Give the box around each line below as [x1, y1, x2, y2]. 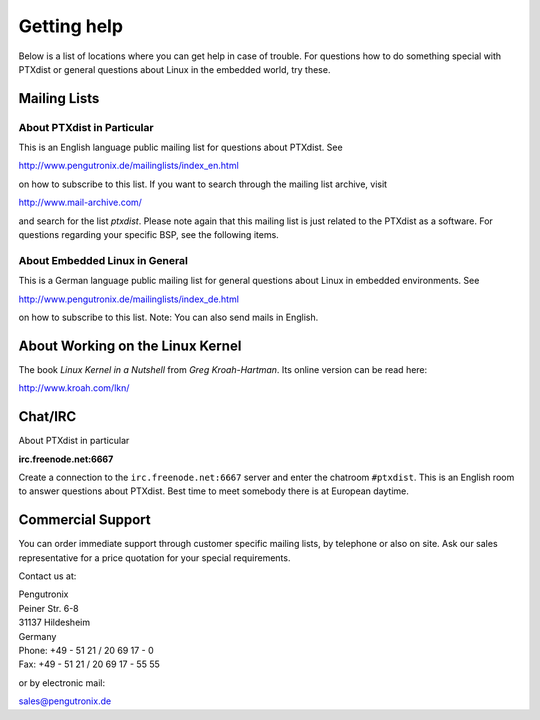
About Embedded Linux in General [18, 253, 189, 267]
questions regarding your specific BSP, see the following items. [18, 229, 279, 241]
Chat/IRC [18, 408, 77, 425]
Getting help [18, 15, 124, 37]
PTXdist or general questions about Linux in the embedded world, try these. [18, 63, 331, 75]
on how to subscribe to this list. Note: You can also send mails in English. [18, 311, 319, 323]
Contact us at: [18, 570, 77, 582]
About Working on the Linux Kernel [18, 337, 242, 354]
